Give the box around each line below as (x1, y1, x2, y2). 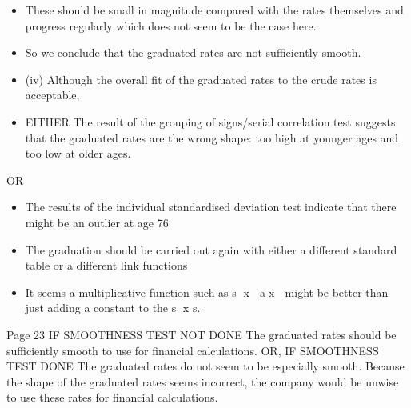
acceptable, (25, 86, 80, 103)
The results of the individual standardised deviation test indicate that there (25, 198, 397, 215)
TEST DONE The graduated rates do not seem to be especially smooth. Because (6, 358, 405, 374)
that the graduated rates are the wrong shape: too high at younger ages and (25, 129, 399, 146)
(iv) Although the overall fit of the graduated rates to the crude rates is (25, 70, 377, 87)
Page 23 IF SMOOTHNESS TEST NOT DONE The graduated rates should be (6, 326, 397, 342)
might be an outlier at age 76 (25, 214, 169, 230)
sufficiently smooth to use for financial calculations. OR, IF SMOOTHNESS (6, 342, 379, 358)
